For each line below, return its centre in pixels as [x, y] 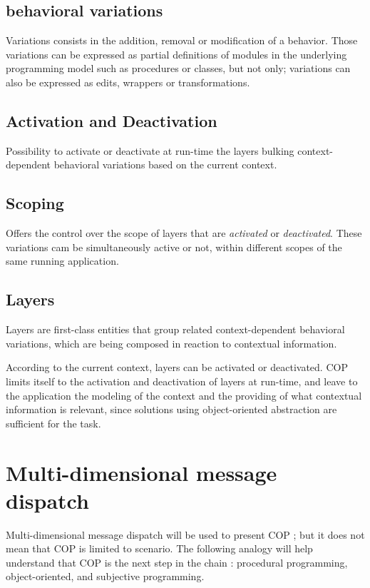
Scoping [35, 203]
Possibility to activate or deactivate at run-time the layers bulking [150, 150]
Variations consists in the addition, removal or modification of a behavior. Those [182, 40]
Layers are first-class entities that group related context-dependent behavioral [175, 329]
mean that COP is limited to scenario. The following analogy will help [159, 548]
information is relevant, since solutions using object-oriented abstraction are [171, 409]
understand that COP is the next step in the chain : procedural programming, [177, 562]
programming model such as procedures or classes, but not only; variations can [178, 68]
